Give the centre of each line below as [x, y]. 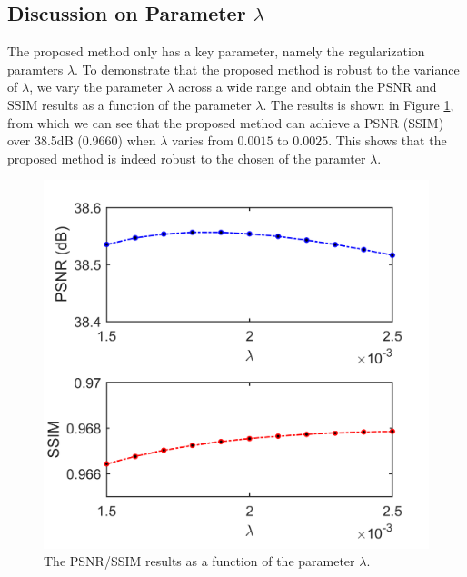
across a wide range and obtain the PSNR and [308, 87]
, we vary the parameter [96, 87]
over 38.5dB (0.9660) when [82, 140]
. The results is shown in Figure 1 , [358, 104]
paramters [35, 69]
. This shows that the [388, 140]
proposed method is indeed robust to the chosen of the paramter [187, 158]
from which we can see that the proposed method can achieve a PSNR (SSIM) [226, 122]
